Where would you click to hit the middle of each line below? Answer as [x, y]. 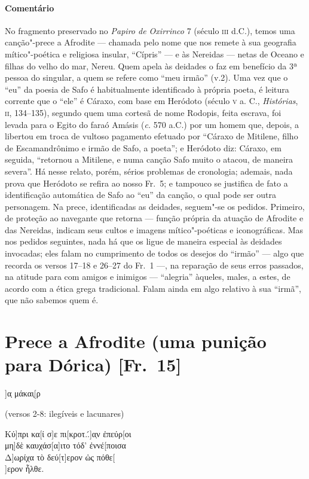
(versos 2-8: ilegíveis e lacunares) [65, 413]
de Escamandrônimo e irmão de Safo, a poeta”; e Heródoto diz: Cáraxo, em [143, 147]
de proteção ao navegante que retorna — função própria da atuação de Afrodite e [154, 218]
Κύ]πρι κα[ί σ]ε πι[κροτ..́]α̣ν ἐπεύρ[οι [68, 433]
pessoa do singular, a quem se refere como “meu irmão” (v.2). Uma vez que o [146, 77]
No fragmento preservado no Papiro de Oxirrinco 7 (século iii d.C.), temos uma [150, 30]
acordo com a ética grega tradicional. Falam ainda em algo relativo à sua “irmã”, [153, 288]
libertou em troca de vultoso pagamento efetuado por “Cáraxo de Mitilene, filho [152, 136]
